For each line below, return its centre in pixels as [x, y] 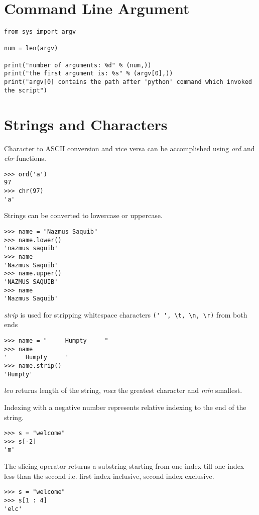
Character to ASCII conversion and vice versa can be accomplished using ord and [129, 148]
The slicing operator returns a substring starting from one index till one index [124, 466]
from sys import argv [40, 32]
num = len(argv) [31, 48]
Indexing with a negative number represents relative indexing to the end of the [125, 407]
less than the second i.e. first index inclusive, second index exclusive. [109, 476]
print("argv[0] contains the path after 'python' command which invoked [128, 82]
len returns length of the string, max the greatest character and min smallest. [123, 390]
